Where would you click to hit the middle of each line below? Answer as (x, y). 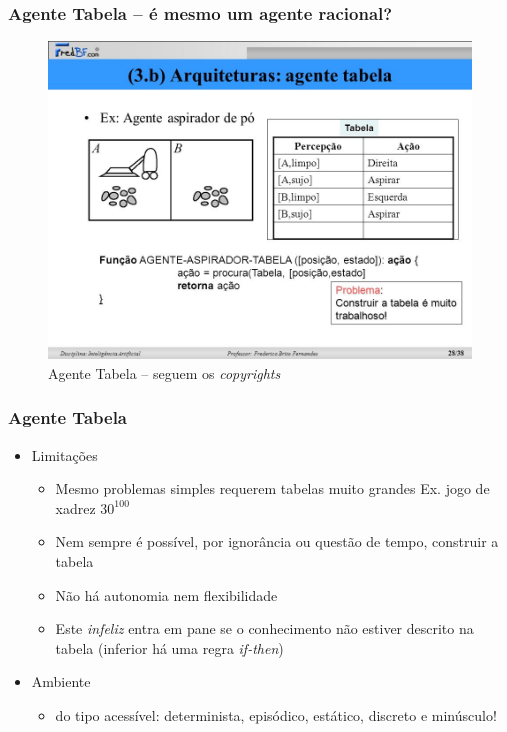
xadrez (75, 507)
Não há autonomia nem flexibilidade (166, 594)
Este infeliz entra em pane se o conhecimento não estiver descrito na (264, 628)
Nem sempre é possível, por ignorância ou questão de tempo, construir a (277, 541)
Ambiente (61, 681)
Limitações (64, 454)
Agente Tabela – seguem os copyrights (164, 372)
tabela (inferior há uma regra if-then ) (169, 647)
